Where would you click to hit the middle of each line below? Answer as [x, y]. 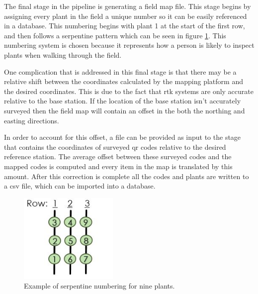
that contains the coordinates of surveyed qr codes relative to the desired [115, 147]
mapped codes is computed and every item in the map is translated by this [118, 166]
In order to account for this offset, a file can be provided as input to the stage [123, 137]
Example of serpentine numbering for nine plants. [99, 286]
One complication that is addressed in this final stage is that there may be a [120, 71]
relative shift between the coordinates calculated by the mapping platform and [124, 81]
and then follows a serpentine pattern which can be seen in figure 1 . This [115, 35]
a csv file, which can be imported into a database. [80, 186]
